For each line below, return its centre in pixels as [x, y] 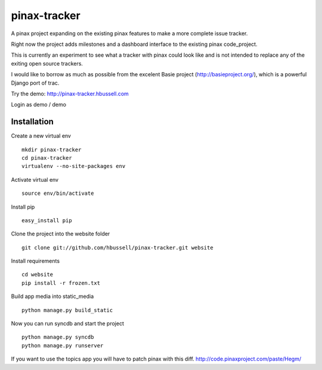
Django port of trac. [35, 83]
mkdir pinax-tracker [52, 150]
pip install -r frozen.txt [61, 283]
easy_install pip [47, 220]
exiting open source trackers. [47, 63]
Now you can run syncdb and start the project [68, 324]
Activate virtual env [35, 179]
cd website [38, 275]
